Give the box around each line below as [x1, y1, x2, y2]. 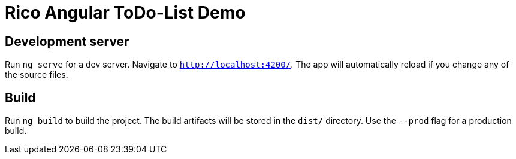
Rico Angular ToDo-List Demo [5, 2, 246, 23]
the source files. [5, 69, 68, 80]
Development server [5, 33, 129, 49]
